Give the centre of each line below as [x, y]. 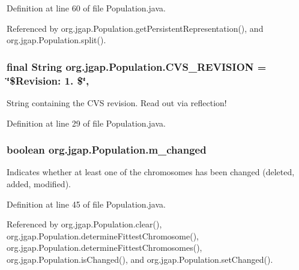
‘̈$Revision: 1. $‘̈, [48, 80]
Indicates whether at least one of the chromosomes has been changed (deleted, [151, 172]
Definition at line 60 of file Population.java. [86, 8]
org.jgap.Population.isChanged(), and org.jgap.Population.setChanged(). [140, 259]
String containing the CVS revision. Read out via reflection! [117, 102]
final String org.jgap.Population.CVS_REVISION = [137, 66]
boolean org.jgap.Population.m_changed [107, 150]
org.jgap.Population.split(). [56, 40]
